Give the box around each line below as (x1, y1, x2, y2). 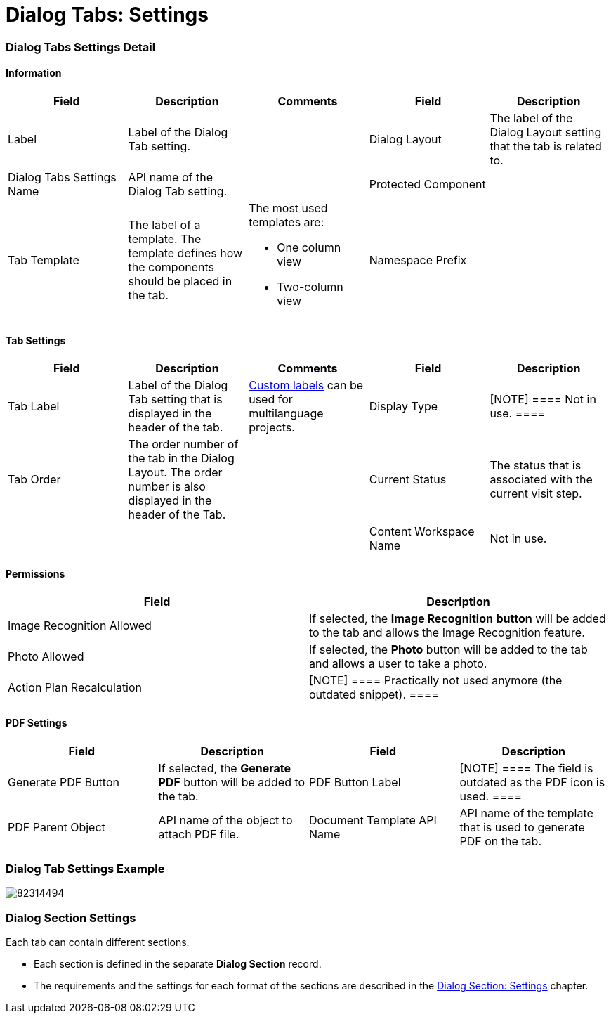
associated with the (490, 472, 593, 487)
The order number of (128, 437, 239, 452)
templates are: (249, 214, 324, 229)
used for (249, 392, 293, 407)
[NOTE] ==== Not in (490, 392, 596, 407)
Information (6, 67, 62, 79)
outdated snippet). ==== (309, 687, 439, 702)
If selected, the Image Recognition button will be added (309, 611, 606, 626)
